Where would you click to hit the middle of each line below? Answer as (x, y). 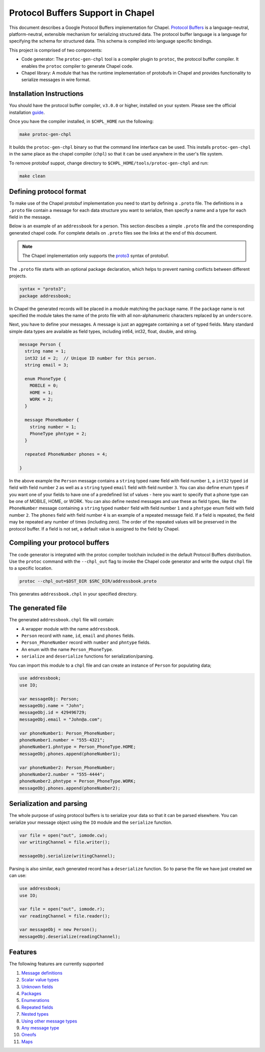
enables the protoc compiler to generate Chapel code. (77, 66)
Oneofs (29, 1035)
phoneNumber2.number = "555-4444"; (62, 774)
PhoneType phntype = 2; (58, 434)
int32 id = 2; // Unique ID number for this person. (91, 358)
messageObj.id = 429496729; (53, 712)
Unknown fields (37, 987)
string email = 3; (47, 365)
